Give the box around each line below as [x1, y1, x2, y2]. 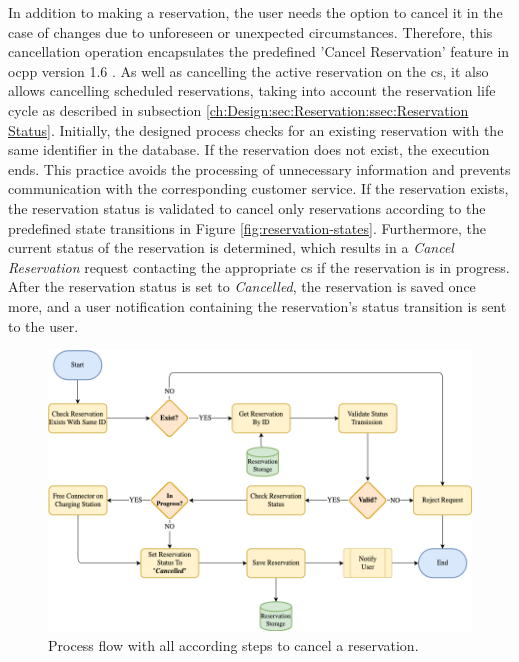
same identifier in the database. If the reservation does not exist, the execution [8, 139, 490, 160]
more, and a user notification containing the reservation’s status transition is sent [8, 295, 507, 316]
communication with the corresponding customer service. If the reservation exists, [8, 178, 509, 199]
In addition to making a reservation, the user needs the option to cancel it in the [8, 2, 503, 22]
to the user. [8, 315, 79, 336]
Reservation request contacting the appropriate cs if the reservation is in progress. [8, 256, 510, 277]
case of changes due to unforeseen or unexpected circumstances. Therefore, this [8, 21, 493, 42]
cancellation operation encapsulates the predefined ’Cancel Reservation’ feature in [8, 41, 510, 62]
